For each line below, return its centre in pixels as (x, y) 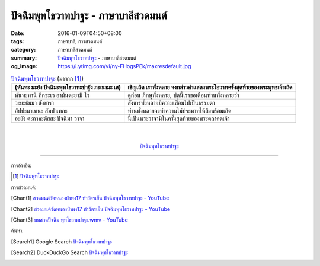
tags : (17, 41)
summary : (24, 58)
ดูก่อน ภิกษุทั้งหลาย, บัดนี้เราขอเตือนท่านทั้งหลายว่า (183, 95)
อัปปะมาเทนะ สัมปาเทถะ (41, 111)
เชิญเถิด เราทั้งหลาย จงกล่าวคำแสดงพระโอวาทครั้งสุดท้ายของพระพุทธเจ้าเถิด (210, 87)
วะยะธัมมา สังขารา (34, 102)
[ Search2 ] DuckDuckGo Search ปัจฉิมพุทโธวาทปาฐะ (70, 252)
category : (23, 50)
